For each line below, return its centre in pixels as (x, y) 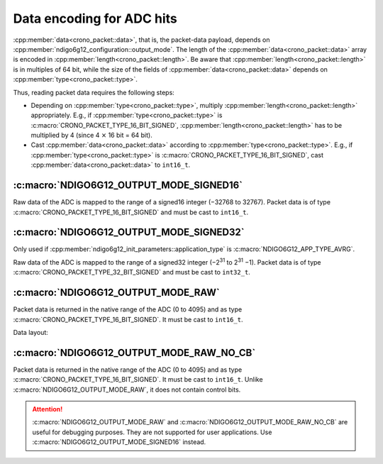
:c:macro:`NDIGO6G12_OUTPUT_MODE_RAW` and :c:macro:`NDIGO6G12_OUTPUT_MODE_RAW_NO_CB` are (190, 422)
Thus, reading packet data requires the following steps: (94, 92)
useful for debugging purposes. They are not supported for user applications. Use (152, 432)
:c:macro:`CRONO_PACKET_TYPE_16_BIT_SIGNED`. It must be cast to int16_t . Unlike (138, 380)
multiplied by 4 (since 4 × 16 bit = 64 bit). (91, 136)
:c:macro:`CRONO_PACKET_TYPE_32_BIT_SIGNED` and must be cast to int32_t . (132, 272)
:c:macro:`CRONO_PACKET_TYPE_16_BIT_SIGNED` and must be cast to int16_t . (131, 212)
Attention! (48, 409)
